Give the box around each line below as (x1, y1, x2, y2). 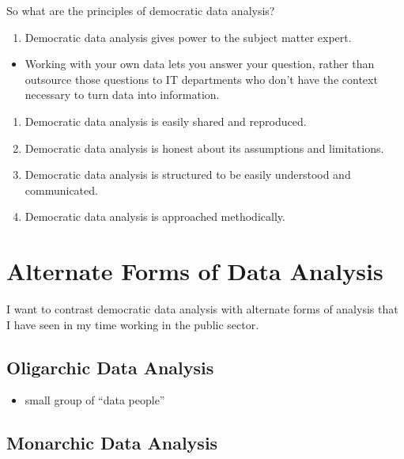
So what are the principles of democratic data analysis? (6, 2, 275, 18)
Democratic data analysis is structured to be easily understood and (25, 166, 351, 183)
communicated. (25, 181, 98, 198)
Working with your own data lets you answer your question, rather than (25, 55, 375, 72)
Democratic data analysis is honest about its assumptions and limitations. (25, 139, 384, 156)
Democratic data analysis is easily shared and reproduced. (25, 112, 307, 129)
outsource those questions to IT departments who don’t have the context (25, 70, 378, 87)
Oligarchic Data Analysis (6, 355, 214, 379)
